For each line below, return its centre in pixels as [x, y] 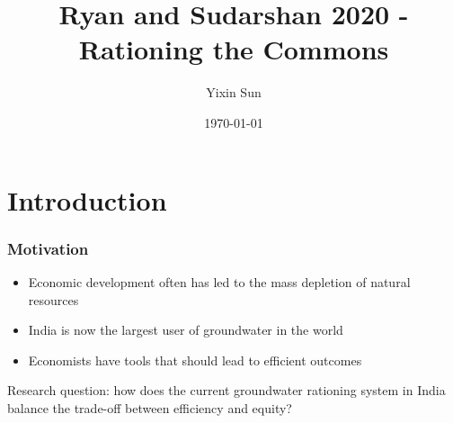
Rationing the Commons [234, 49]
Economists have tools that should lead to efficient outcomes [195, 360]
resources [53, 299]
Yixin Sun [234, 92]
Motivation [48, 248]
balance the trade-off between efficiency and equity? [150, 407]
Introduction [87, 199]
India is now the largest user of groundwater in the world [186, 330]
